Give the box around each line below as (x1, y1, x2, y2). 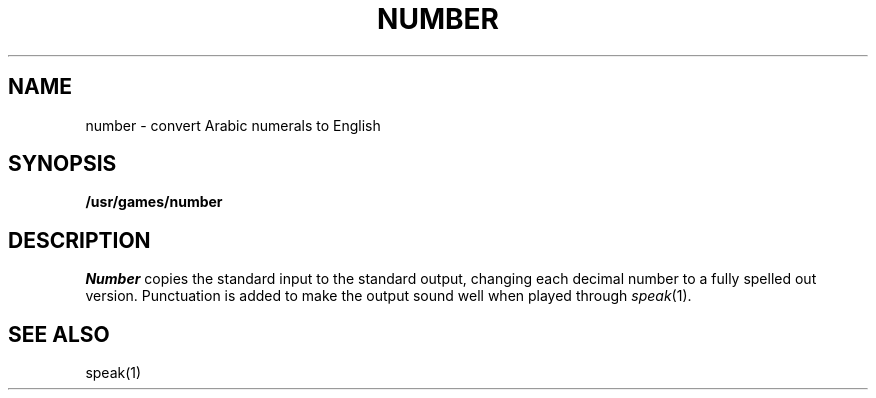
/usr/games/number (85, 193, 223, 211)
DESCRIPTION (8, 227, 151, 253)
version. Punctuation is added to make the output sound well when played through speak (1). (85, 287, 692, 305)
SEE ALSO (8, 321, 110, 347)
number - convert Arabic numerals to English (85, 116, 381, 134)
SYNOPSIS (8, 151, 117, 177)
